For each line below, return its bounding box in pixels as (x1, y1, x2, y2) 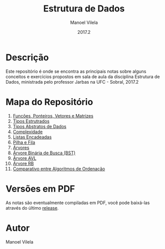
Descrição (5, 52, 49, 63)
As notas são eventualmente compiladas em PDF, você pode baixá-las (5, 200, 150, 206)
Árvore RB (12, 160, 34, 166)
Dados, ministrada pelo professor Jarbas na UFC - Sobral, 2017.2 (5, 79, 139, 85)
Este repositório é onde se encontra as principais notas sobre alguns (5, 68, 147, 74)
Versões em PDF (5, 183, 75, 194)
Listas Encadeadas (12, 134, 52, 140)
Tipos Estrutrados (12, 118, 50, 124)
